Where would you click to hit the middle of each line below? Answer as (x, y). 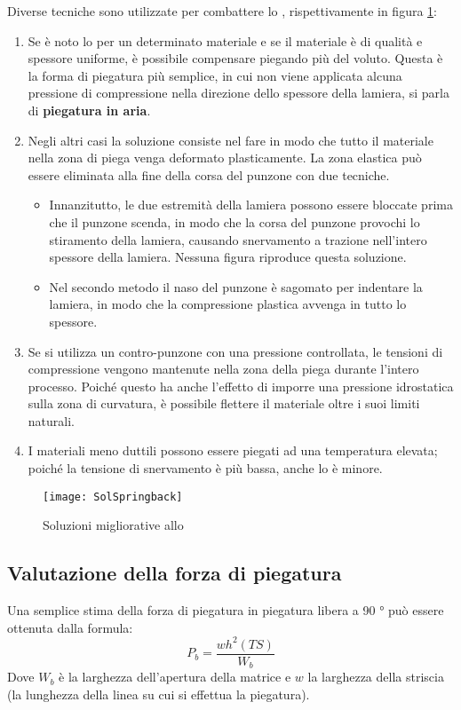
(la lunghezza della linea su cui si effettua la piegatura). (159, 694)
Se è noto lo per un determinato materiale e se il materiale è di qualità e (225, 40)
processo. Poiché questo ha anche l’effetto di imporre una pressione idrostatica (241, 386)
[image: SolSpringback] (113, 497)
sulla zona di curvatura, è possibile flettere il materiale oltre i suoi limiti (224, 403)
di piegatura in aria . (89, 110)
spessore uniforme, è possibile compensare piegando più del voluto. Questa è (235, 58)
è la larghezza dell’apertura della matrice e (175, 677)
